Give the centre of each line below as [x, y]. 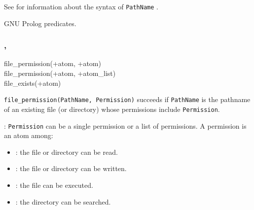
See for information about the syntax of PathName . [81, 6]
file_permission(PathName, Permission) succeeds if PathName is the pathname [127, 99]
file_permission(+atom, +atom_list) [60, 73]
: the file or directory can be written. [71, 168]
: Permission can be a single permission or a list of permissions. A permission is [125, 125]
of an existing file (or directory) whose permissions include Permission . [112, 109]
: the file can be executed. [54, 185]
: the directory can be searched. [63, 201]
